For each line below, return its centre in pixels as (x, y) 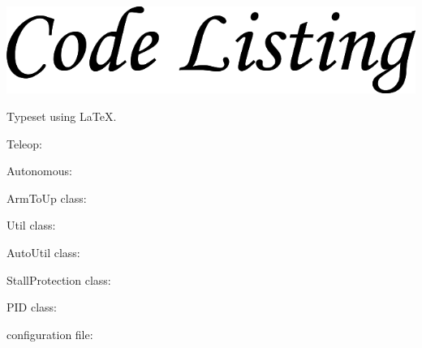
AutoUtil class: (43, 253)
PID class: (32, 307)
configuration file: (50, 334)
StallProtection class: (59, 279)
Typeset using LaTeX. (62, 116)
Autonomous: (39, 171)
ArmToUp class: (47, 198)
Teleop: (24, 143)
